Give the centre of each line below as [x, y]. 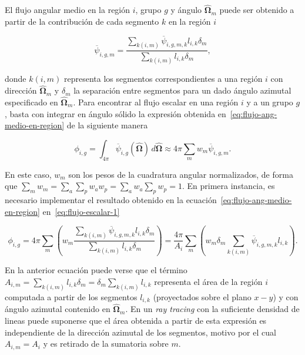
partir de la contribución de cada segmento [82, 21]
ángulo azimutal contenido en [58, 309]
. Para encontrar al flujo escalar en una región [156, 102]
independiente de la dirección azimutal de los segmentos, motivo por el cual [140, 332]
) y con [286, 296]
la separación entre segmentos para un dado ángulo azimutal [182, 90]
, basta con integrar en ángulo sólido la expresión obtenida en [115, 113]
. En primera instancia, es [228, 186]
